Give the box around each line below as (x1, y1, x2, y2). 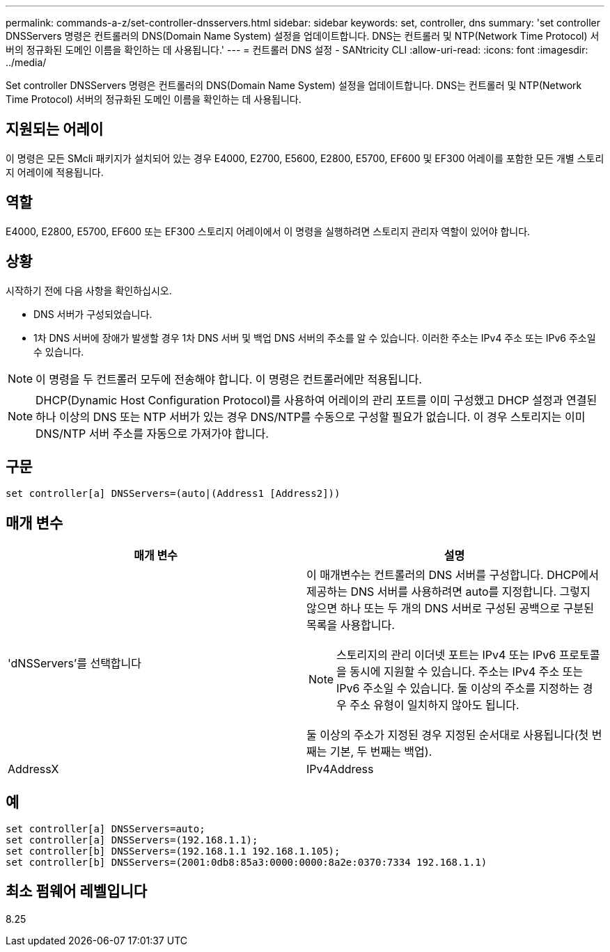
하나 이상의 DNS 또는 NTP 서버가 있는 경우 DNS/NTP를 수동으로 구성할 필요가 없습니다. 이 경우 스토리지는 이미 (36, 409, 586, 424)
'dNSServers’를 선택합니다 (8, 656, 142, 671)
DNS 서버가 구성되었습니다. (33, 308, 152, 320)
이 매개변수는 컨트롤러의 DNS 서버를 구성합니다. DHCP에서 (306, 568, 599, 582)
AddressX (8, 762, 59, 777)
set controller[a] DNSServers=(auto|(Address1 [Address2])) (6, 488, 341, 500)
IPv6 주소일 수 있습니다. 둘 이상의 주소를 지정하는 (336, 681, 580, 696)
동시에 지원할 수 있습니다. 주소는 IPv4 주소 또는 (350, 665, 584, 679)
